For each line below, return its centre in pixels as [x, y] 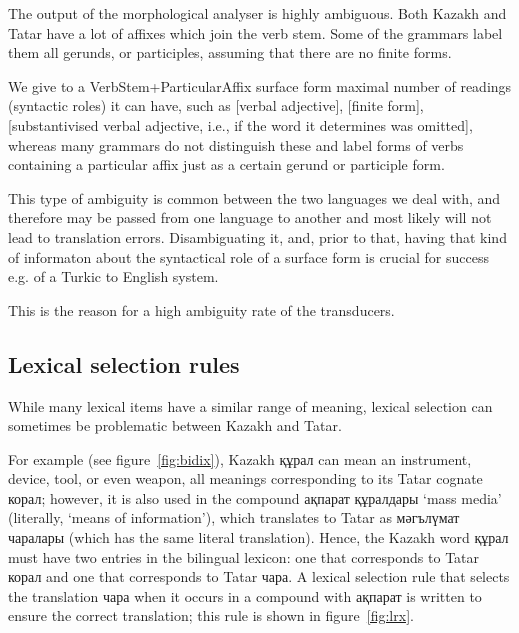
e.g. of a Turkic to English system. [113, 276]
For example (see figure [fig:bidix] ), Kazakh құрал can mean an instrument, [240, 458]
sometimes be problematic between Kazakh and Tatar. [175, 425]
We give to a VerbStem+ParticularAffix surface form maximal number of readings [260, 85]
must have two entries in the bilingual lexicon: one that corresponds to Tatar [244, 556]
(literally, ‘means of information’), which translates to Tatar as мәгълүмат [234, 517]
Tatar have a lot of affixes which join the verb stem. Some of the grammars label [255, 32]
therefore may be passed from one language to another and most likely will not [250, 217]
